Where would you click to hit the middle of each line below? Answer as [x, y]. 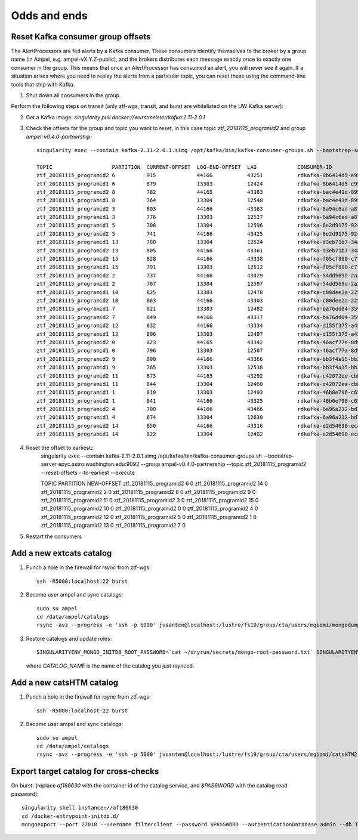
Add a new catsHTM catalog [65, 683]
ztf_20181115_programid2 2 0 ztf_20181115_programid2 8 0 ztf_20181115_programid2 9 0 [148, 492]
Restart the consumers [54, 536]
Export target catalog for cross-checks [85, 772]
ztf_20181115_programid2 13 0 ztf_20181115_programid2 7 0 [113, 526]
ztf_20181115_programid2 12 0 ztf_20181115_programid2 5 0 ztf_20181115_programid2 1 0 [149, 517]
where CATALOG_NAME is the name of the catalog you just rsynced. [110, 666]
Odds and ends [49, 16]
